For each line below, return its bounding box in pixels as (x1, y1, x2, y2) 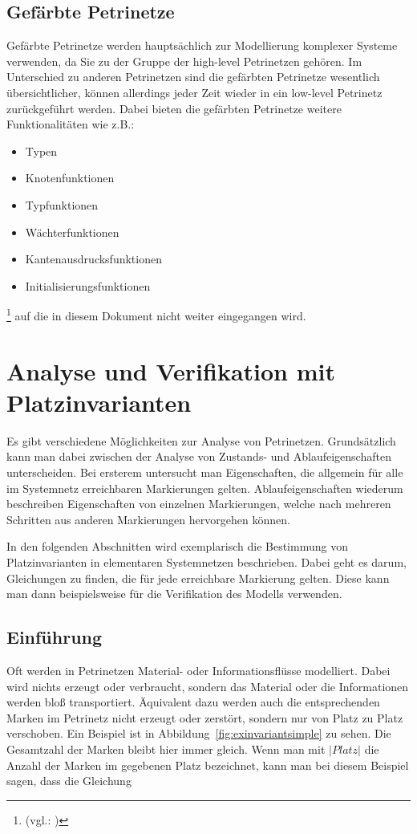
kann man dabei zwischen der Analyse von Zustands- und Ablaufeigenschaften (6, 448, 391, 465)
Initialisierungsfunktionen (25, 277, 151, 294)
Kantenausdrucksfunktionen (25, 250, 162, 267)
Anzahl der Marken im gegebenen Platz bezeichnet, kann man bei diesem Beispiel (6, 756, 409, 773)
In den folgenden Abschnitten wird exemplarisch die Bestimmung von (6, 538, 348, 555)
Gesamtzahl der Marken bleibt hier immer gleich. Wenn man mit (6, 741, 326, 757)
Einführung (6, 624, 103, 649)
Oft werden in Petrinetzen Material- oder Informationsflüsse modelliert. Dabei (6, 662, 391, 679)
